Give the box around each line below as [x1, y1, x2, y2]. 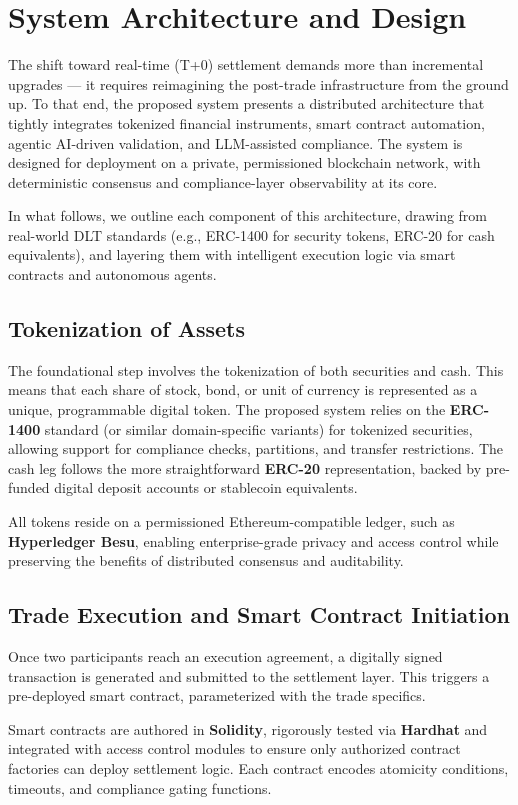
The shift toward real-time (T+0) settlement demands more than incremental [8, 54, 484, 75]
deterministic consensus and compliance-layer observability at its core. [8, 171, 438, 192]
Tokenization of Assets [8, 313, 246, 344]
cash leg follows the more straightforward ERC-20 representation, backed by [8, 457, 482, 478]
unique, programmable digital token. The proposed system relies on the [8, 399, 446, 420]
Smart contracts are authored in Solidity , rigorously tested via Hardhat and [8, 718, 488, 739]
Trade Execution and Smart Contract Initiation [8, 599, 510, 630]
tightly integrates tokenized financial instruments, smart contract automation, [8, 112, 485, 133]
